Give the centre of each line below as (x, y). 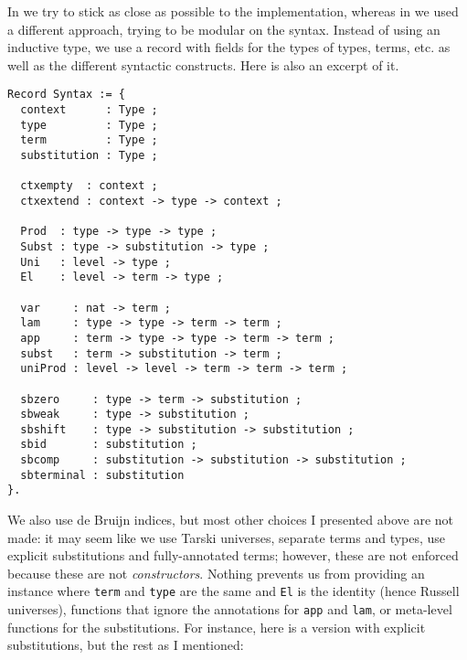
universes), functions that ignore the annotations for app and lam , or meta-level (230, 609)
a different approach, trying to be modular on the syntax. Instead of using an (224, 29)
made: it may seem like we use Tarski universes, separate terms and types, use (227, 537)
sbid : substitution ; (109, 445)
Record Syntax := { (66, 95)
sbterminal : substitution (102, 475)
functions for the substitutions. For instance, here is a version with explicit (217, 627)
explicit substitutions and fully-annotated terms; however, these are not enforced (233, 555)
